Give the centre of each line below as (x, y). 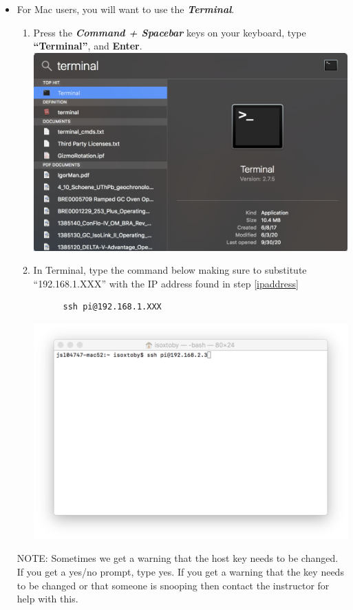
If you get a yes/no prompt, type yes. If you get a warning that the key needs (180, 572)
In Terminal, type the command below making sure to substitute (170, 270)
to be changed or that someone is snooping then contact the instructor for (173, 585)
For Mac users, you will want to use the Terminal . (126, 9)
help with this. (47, 599)
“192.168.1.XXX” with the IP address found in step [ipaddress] (166, 283)
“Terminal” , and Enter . (88, 46)
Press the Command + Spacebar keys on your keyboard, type (170, 32)
